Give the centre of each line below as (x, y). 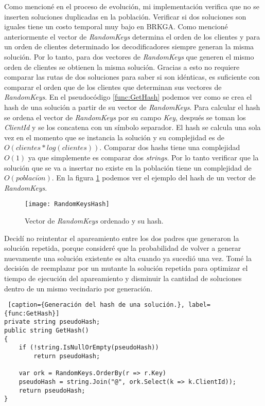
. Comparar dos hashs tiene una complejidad (170, 147)
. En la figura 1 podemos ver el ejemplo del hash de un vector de (154, 178)
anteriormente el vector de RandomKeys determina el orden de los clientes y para (132, 36)
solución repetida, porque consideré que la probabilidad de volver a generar (123, 248)
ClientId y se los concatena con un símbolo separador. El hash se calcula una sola (132, 127)
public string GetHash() (47, 331)
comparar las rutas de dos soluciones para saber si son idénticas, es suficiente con (132, 77)
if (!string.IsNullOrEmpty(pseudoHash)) (89, 348)
